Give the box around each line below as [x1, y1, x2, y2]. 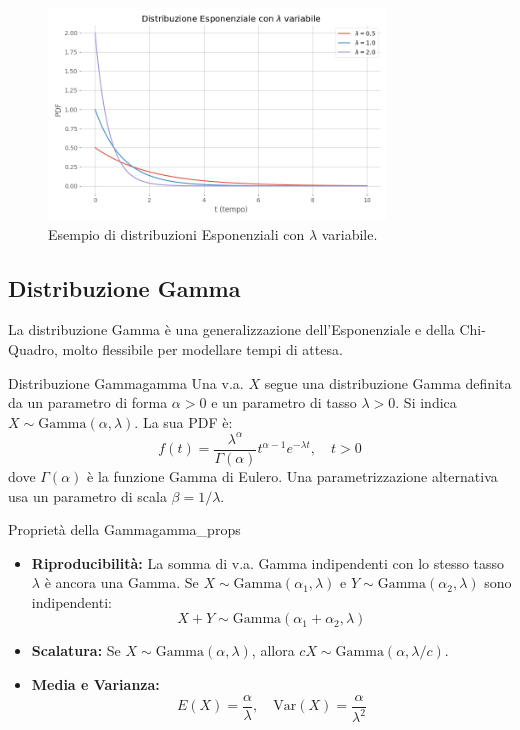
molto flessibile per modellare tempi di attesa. [62, 338, 343, 359]
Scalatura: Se [31, 640, 121, 661]
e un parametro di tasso [211, 392, 357, 413]
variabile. [321, 223, 378, 244]
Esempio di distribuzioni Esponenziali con [48, 223, 305, 244]
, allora [251, 640, 295, 661]
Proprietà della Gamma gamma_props [8, 519, 241, 540]
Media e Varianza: [31, 674, 160, 695]
